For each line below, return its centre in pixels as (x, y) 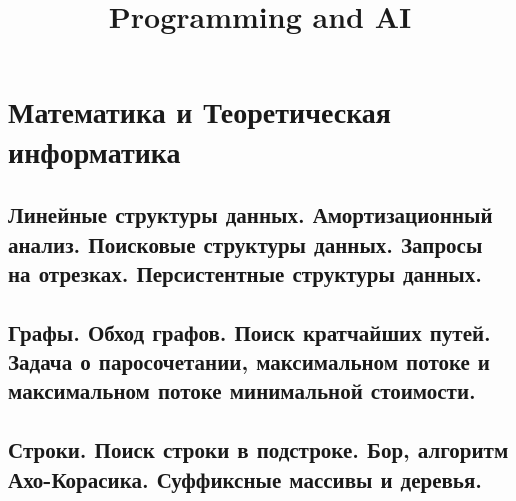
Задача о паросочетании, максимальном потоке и (249, 361)
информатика (94, 150)
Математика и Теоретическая (199, 111)
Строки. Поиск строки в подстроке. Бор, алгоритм (258, 449)
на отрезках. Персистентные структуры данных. (245, 272)
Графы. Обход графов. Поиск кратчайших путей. (249, 331)
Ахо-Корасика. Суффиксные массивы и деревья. (245, 478)
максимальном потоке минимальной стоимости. (242, 390)
